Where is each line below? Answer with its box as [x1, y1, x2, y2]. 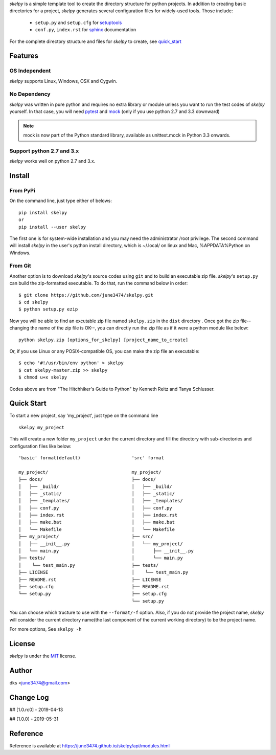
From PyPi [9, 187, 35, 194]
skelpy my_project [18, 425, 65, 430]
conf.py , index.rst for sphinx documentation [35, 27, 136, 33]
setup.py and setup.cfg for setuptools [35, 19, 122, 26]
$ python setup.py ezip [18, 306, 78, 312]
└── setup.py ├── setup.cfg [18, 591, 167, 597]
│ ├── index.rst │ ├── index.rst [18, 512, 178, 518]
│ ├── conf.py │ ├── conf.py [18, 505, 172, 511]
